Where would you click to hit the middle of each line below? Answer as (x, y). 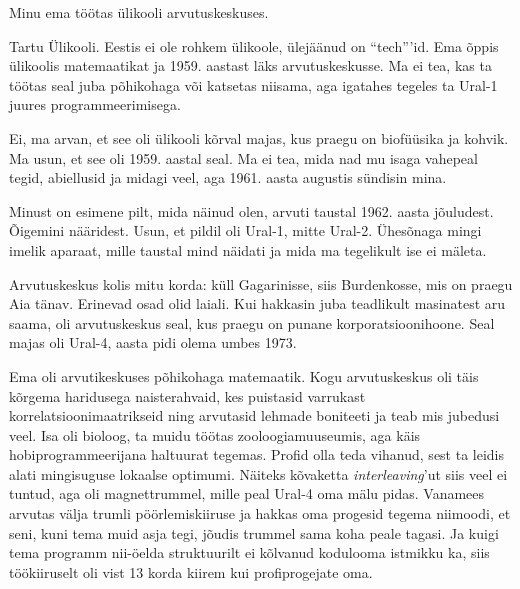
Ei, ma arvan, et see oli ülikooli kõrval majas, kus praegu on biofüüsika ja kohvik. (259, 137)
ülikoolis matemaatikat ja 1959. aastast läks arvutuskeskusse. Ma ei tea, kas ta (250, 65)
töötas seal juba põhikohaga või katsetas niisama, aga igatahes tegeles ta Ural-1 (253, 84)
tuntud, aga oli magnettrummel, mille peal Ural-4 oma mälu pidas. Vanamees (247, 493)
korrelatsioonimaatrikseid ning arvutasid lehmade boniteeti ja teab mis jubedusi (254, 415)
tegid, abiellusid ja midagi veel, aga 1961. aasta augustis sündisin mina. (228, 177)
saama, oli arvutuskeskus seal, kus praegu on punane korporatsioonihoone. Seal (252, 322)
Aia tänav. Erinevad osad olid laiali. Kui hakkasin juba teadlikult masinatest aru (257, 303)
